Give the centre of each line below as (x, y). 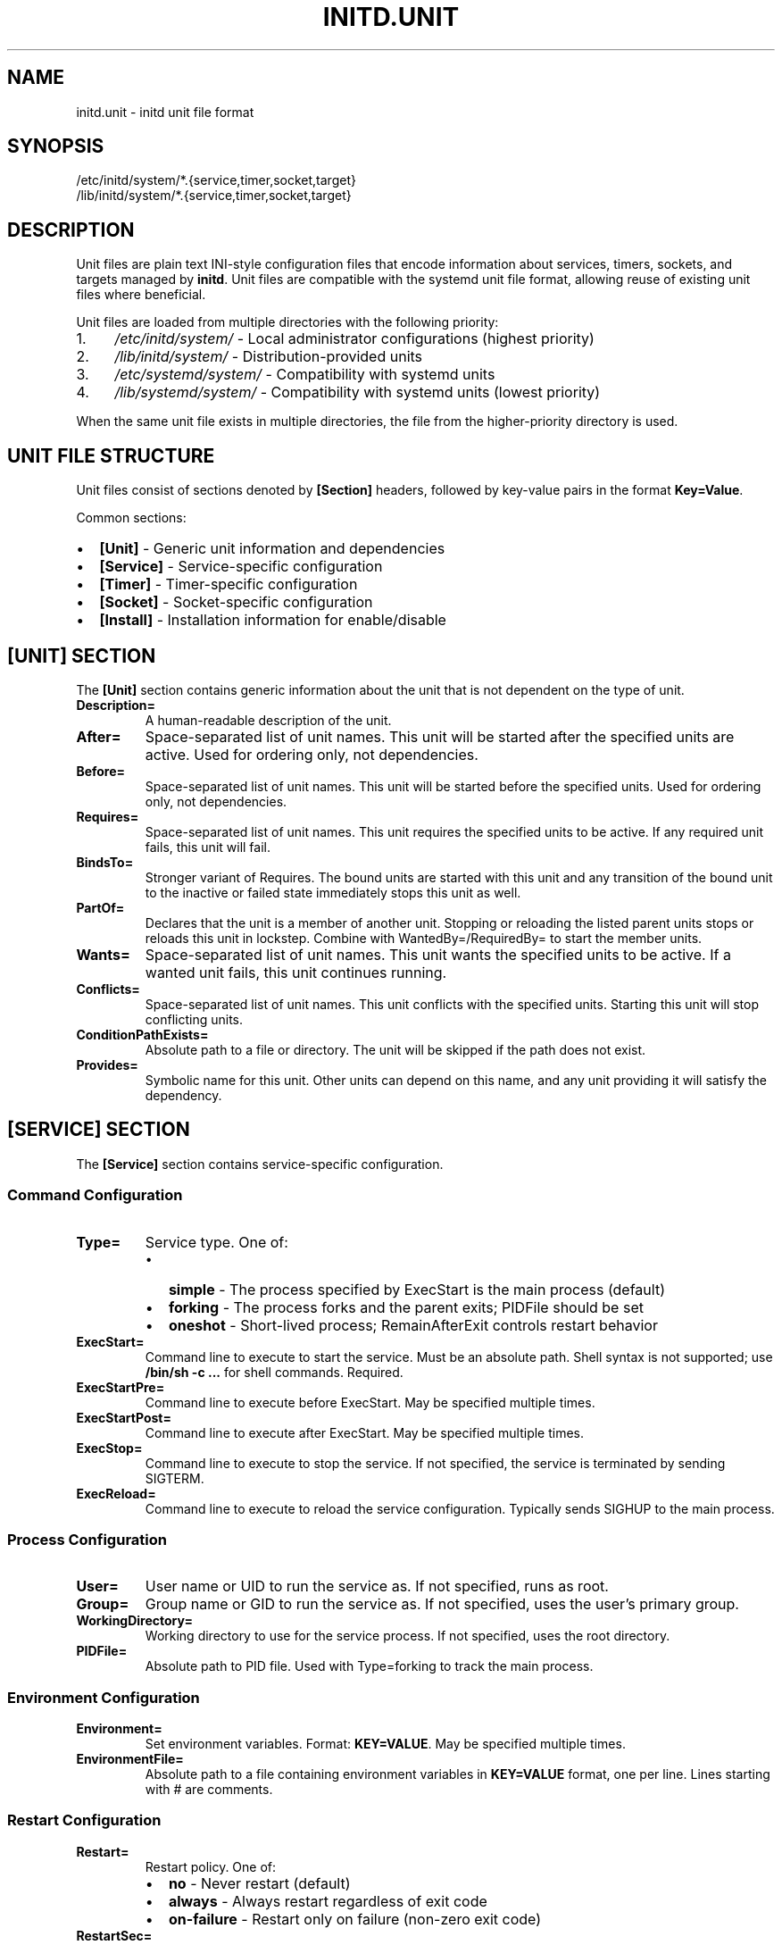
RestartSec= (114, 1935)
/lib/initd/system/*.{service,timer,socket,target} (214, 196)
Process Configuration (87, 1539)
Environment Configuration (104, 1697)
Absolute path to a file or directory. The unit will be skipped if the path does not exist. (395, 1049)
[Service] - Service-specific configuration (241, 567)
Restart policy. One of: (211, 1866)
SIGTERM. (175, 1478)
